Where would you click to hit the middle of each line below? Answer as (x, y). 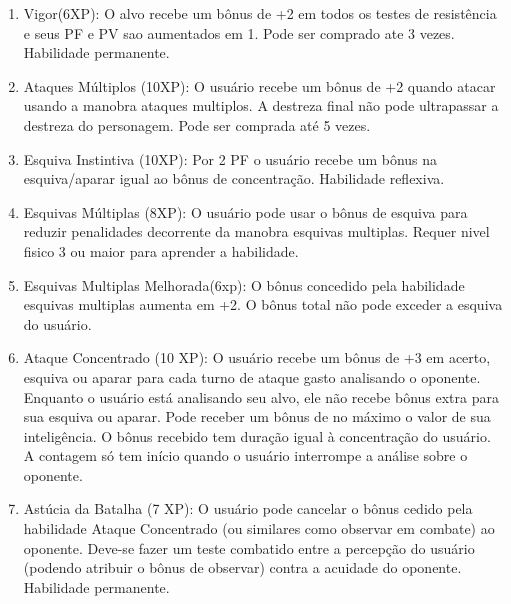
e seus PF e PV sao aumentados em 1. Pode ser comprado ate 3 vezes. (239, 32)
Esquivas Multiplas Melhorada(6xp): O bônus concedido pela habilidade (244, 284)
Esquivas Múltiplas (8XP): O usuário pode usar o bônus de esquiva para (245, 211)
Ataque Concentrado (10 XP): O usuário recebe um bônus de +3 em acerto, (257, 357)
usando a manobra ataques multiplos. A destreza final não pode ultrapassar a (261, 105)
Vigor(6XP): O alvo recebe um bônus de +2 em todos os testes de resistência (260, 13)
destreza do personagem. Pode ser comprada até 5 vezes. (197, 124)
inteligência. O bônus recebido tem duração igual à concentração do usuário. (257, 435)
